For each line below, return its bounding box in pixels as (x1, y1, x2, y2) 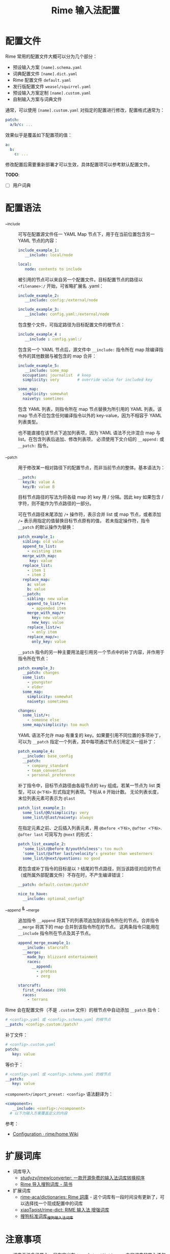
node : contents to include (24, 267, 82, 272)
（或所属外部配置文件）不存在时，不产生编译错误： (18, 872, 125, 878)
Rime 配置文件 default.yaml (12, 77, 71, 83)
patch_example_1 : (18, 534, 55, 540)
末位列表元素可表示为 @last (18, 795, 75, 801)
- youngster (27, 680, 52, 685)
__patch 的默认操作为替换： (18, 524, 76, 530)
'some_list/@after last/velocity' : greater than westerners (22, 851, 153, 856)
